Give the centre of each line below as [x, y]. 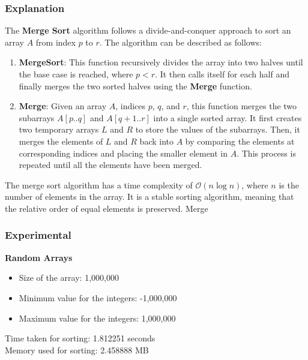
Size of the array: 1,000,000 [69, 277]
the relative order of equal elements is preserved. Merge [107, 208]
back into [156, 141]
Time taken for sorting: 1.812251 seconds [80, 338]
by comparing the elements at [240, 141]
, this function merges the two [242, 106]
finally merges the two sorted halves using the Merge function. [135, 85]
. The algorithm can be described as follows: [180, 42]
